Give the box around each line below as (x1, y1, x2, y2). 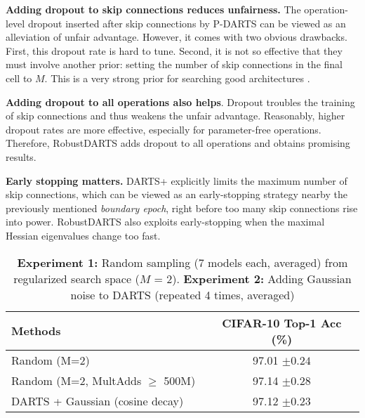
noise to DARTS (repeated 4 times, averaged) (70, 286, 295, 303)
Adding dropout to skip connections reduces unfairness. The (6, 2, 301, 16)
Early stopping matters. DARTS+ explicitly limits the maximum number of (6, 173, 347, 188)
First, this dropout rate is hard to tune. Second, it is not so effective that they (6, 43, 343, 58)
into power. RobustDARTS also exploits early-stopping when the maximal (6, 214, 325, 229)
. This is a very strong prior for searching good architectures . (44, 70, 310, 85)
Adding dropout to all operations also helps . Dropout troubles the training (6, 94, 355, 109)
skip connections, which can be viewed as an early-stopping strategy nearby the (6, 187, 347, 202)
